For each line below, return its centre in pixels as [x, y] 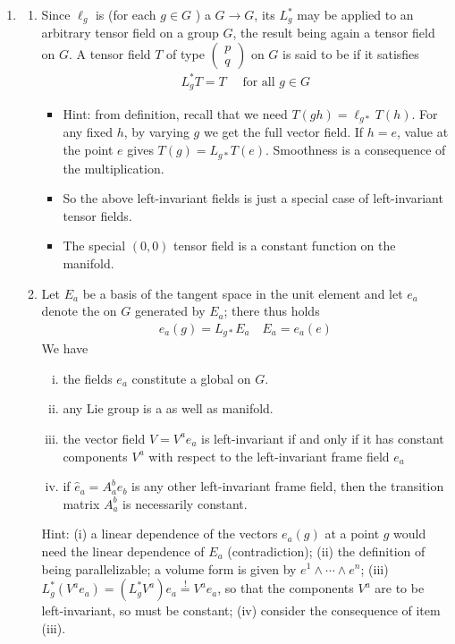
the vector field [104, 438]
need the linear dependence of [123, 551]
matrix [81, 503]
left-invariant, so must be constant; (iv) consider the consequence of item [241, 610]
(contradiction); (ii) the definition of [326, 551]
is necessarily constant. [185, 503]
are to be [400, 588]
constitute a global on [191, 378]
